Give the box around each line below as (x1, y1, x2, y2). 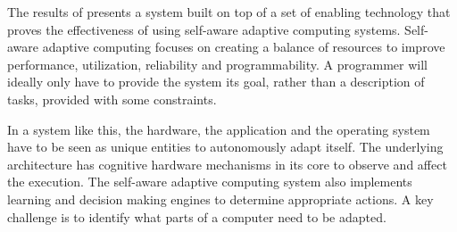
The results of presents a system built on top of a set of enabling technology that (7, 3, 451, 21)
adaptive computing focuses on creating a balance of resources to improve (42, 37, 445, 56)
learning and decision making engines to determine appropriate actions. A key (7, 189, 434, 208)
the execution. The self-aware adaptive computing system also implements (7, 172, 412, 191)
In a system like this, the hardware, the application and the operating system (7, 120, 430, 138)
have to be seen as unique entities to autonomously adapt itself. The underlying (7, 137, 444, 156)
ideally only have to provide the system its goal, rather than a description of (7, 72, 425, 91)
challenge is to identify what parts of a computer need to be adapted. (7, 207, 386, 226)
